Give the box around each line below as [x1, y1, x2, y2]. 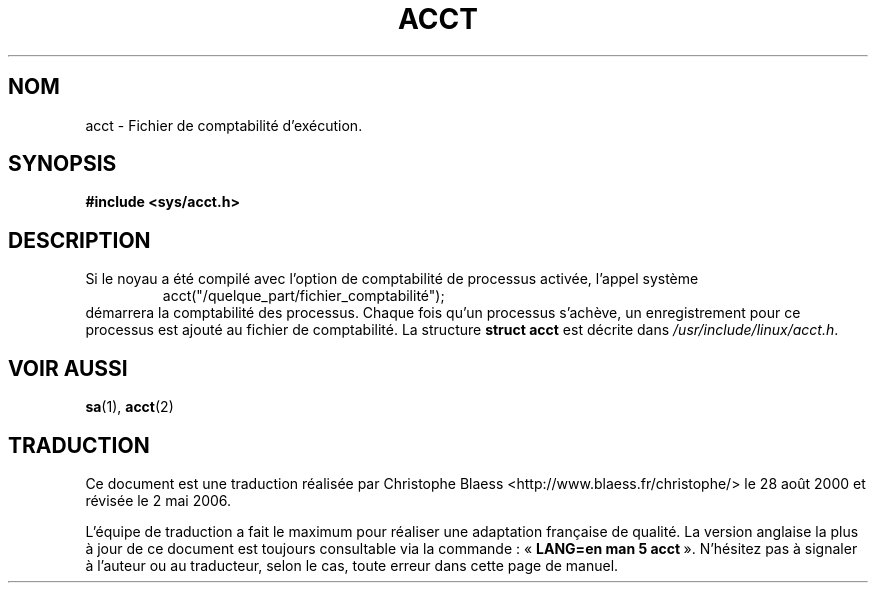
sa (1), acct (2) [85, 398, 174, 416]
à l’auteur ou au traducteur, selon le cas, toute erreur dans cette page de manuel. [85, 556, 619, 574]
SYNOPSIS [8, 151, 117, 177]
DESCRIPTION [8, 227, 151, 253]
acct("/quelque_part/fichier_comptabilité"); [162, 287, 445, 305]
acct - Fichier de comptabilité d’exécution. [85, 116, 363, 134]
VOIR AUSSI [8, 355, 128, 381]
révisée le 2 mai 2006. [85, 491, 232, 509]
